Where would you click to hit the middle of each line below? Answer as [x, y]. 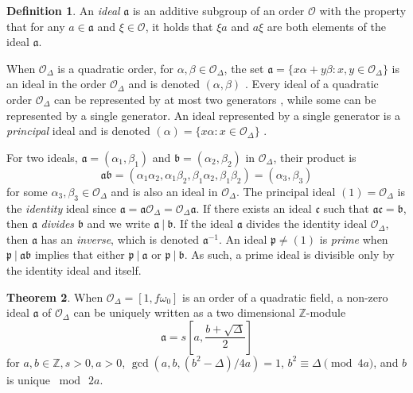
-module [326, 312]
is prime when [354, 239]
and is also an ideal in [164, 191]
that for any [36, 26]
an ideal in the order [56, 84]
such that [346, 208]
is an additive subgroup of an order [218, 10]
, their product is [315, 157]
